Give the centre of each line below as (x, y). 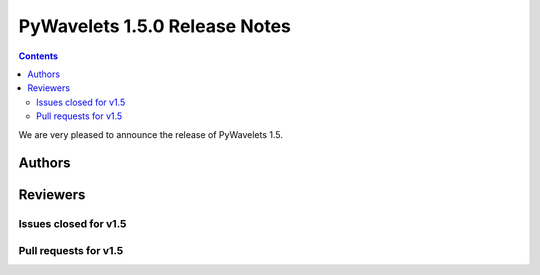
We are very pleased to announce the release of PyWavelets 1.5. (151, 134)
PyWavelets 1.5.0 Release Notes (155, 26)
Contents (38, 56)
